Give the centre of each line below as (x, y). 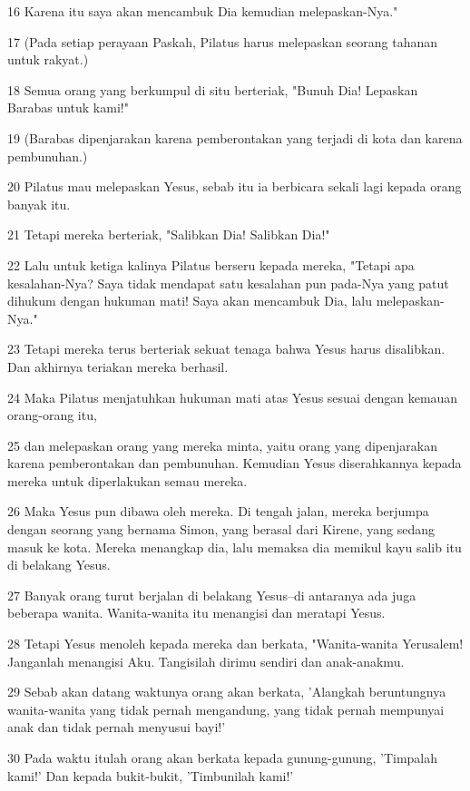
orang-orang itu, (52, 415)
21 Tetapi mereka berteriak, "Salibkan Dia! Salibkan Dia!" (169, 234)
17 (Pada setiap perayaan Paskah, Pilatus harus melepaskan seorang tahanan (223, 41)
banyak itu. (39, 204)
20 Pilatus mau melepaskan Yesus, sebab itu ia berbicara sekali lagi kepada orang (235, 186)
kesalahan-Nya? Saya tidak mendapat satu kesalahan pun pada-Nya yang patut (228, 283)
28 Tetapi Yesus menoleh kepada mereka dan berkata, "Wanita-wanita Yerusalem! (235, 644)
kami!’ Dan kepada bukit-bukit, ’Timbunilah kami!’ (151, 775)
